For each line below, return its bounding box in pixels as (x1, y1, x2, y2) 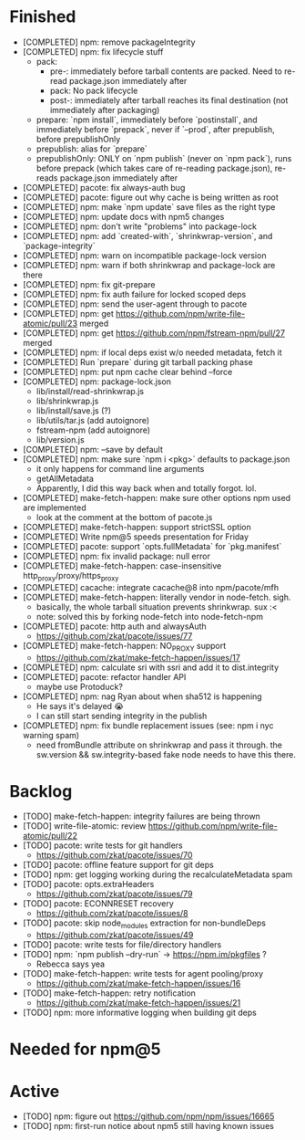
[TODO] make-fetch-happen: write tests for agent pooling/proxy (22, 968, 264, 979)
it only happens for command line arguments (36, 463, 205, 474)
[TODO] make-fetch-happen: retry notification (22, 988, 196, 999)
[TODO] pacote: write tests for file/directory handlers (22, 939, 222, 950)
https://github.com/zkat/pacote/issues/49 (36, 929, 194, 941)
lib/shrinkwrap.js (36, 395, 99, 406)
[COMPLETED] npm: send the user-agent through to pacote (22, 298, 248, 309)
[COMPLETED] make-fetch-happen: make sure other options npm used (22, 492, 291, 503)
